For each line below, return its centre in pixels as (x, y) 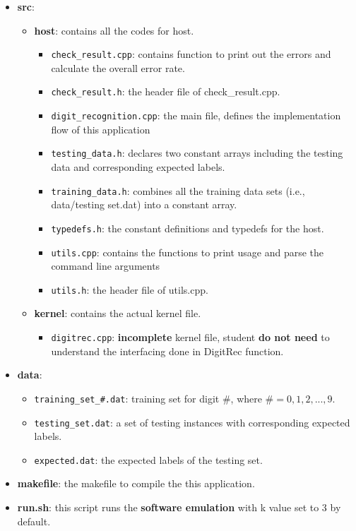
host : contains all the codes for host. (114, 30)
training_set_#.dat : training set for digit (127, 398)
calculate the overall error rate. (118, 67)
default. (34, 521)
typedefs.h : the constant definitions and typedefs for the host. (188, 228)
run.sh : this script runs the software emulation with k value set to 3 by (179, 507)
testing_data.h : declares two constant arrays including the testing (197, 153)
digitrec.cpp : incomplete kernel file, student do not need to (190, 337)
